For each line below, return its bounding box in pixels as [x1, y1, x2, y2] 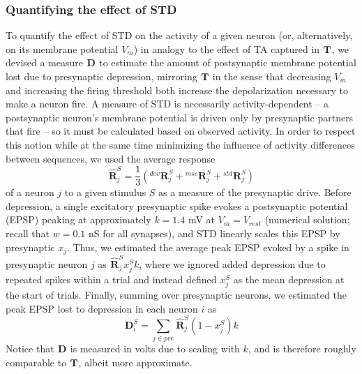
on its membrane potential [6, 41, 119, 56]
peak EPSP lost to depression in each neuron [6, 301, 198, 315]
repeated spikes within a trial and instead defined [6, 271, 217, 286]
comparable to [6, 354, 67, 369]
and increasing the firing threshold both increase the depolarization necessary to [6, 82, 349, 97]
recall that [6, 226, 50, 240]
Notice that [6, 341, 54, 356]
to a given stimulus [64, 185, 146, 200]
